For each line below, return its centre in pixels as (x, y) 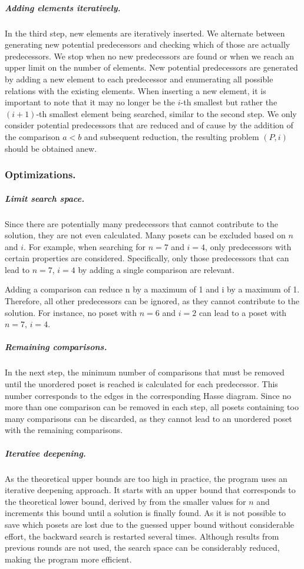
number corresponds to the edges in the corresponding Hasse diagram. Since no (148, 395)
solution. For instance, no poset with (71, 312)
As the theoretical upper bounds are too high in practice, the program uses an (146, 478)
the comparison (32, 136)
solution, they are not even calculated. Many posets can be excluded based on (145, 235)
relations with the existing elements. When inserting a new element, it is (136, 90)
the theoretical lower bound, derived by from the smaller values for (125, 501)
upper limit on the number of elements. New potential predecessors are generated (151, 67)
